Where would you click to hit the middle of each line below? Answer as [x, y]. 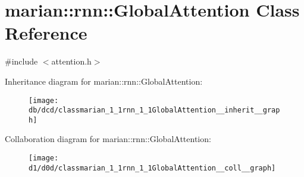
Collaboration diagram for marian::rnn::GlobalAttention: [108, 139]
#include [21, 61]
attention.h [71, 61]
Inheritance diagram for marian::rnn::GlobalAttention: [104, 81]
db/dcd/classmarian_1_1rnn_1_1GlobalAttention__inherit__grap [154, 110]
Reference [46, 33]
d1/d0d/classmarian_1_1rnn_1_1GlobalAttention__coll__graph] [152, 168]
